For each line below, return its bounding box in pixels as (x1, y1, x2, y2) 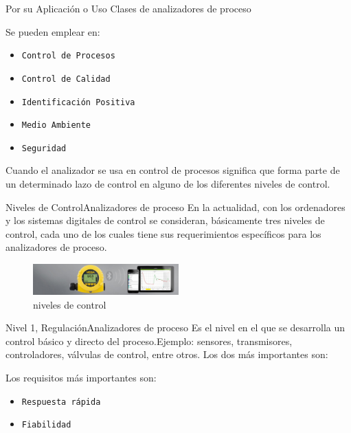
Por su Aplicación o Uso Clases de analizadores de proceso (5, 1, 251, 15)
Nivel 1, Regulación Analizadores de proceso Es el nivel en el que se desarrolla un (5, 320, 346, 335)
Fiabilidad (21, 420, 71, 430)
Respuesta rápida (21, 397, 101, 407)
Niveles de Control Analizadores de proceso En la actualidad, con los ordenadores (5, 199, 346, 214)
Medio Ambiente (21, 120, 91, 131)
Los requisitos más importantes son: (5, 370, 157, 384)
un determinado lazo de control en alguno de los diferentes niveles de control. (5, 177, 330, 191)
